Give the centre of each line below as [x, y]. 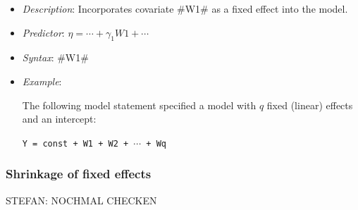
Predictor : [43, 32]
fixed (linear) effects [310, 105]
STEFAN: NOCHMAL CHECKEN [81, 200]
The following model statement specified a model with [139, 105]
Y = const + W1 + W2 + [75, 143]
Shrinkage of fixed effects [79, 174]
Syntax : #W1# [55, 57]
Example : [42, 81]
